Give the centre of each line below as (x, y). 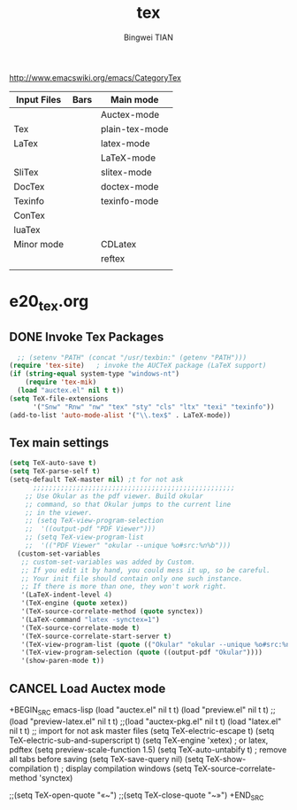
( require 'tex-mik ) (61, 382)
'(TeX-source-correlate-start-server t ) (96, 636)
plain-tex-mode (135, 129)
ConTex (30, 215)
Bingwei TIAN (148, 37)
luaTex (27, 230)
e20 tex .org (49, 303)
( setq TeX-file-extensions (59, 398)
